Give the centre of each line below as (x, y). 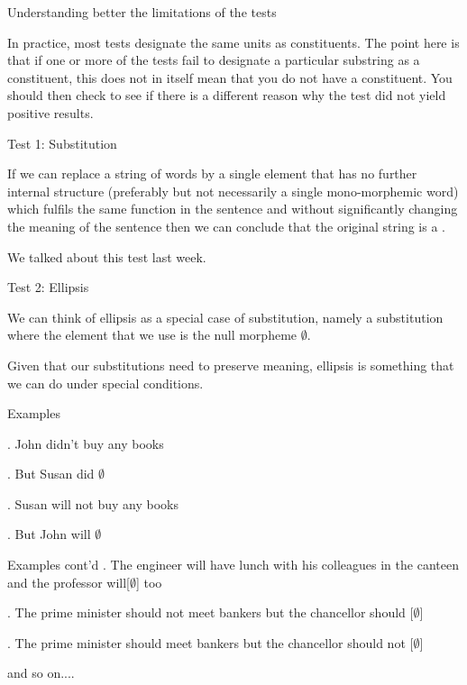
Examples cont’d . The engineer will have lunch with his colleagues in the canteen (233, 565)
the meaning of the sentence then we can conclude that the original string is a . (226, 226)
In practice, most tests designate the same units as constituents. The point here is (233, 42)
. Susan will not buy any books (93, 503)
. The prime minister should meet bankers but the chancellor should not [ (211, 642)
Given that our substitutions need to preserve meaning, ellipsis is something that (231, 365)
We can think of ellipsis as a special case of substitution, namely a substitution (225, 317)
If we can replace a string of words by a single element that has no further (212, 174)
